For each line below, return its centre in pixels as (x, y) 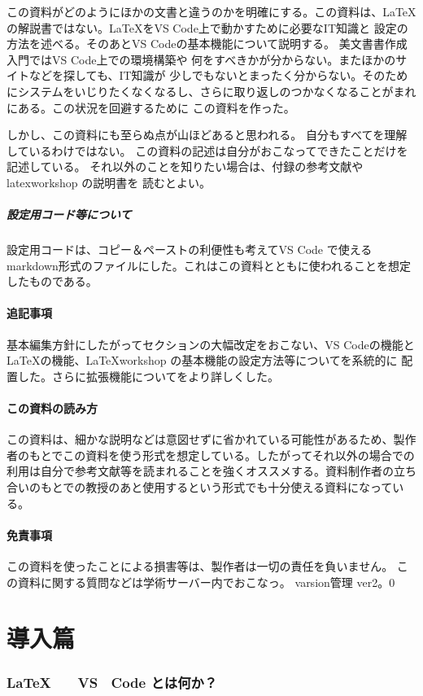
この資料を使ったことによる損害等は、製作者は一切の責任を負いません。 (200, 566)
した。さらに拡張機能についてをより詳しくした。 (148, 376)
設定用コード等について (69, 214)
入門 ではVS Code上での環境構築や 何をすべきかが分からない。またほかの (201, 59)
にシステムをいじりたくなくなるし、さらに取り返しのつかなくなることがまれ (211, 91)
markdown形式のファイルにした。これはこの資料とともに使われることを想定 (209, 265)
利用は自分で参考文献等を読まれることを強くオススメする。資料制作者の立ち (211, 471)
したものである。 (52, 281)
